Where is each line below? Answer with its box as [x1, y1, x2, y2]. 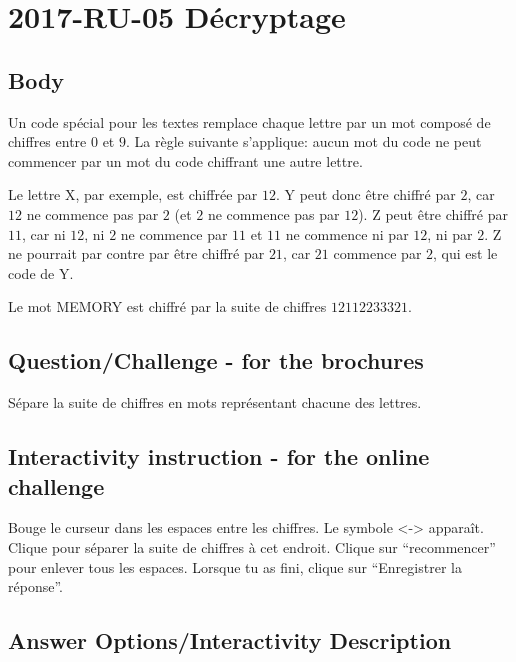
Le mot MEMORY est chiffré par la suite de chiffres [8, 296, 327, 317]
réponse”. [8, 576, 63, 597]
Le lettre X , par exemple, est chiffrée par [8, 184, 258, 205]
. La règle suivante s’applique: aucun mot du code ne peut [125, 131, 482, 152]
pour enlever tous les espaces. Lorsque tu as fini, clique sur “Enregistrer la [8, 556, 462, 577]
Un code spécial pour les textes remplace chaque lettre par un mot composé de [8, 111, 491, 132]
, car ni [22, 223, 66, 244]
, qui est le [433, 243, 498, 264]
